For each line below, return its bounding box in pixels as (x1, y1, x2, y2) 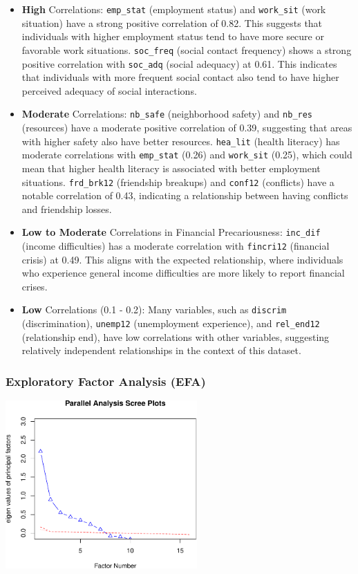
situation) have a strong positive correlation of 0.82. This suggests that (21, 15, 323, 30)
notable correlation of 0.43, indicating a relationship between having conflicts (21, 188, 348, 203)
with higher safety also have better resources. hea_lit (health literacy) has (21, 133, 340, 148)
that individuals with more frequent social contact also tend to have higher (21, 70, 339, 84)
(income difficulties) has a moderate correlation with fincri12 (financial (21, 239, 330, 252)
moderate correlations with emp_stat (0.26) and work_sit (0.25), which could (21, 147, 352, 162)
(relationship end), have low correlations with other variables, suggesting (21, 329, 330, 344)
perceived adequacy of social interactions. (21, 83, 197, 98)
